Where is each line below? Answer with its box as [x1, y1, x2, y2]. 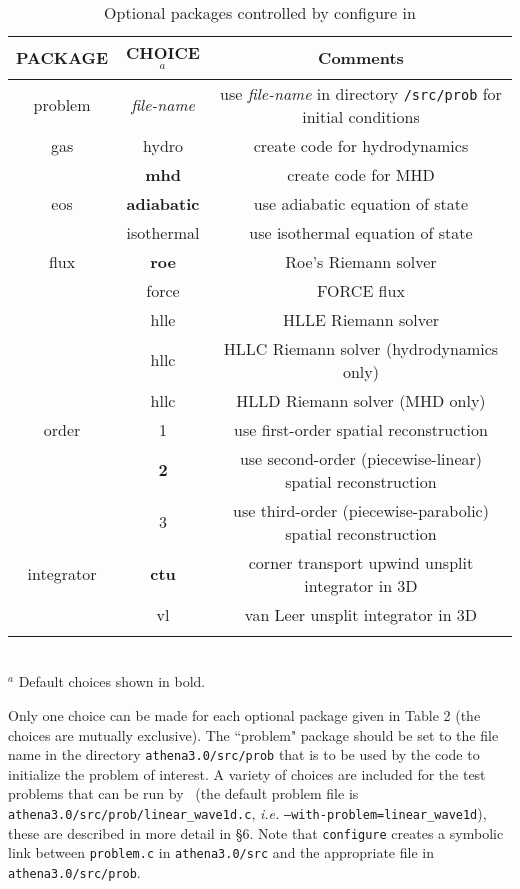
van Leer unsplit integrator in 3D [244, 602, 478, 626]
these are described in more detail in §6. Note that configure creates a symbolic [8, 822, 504, 843]
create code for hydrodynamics [253, 133, 469, 157]
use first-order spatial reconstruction [234, 417, 488, 441]
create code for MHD [287, 162, 435, 186]
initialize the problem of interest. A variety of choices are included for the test [8, 763, 486, 784]
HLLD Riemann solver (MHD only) [236, 388, 486, 412]
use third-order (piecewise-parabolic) [233, 498, 489, 522]
